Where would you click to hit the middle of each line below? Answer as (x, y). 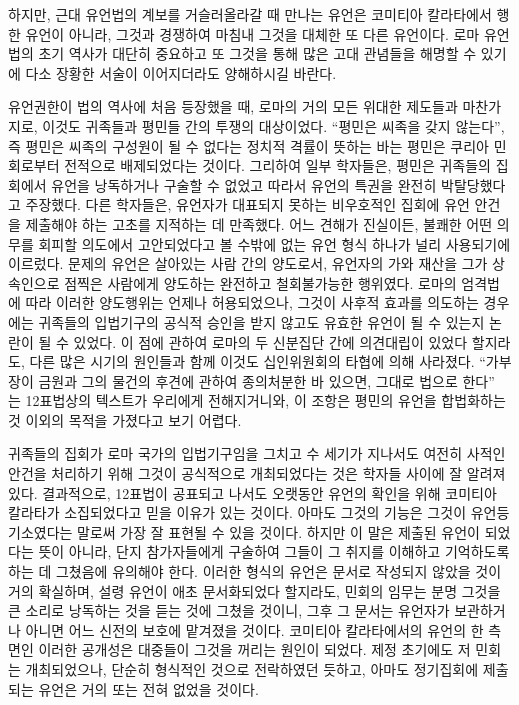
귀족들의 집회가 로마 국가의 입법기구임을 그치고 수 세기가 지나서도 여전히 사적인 (257, 453)
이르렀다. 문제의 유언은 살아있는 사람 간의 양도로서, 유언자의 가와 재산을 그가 (248, 263)
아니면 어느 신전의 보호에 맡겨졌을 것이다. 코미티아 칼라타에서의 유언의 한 (254, 629)
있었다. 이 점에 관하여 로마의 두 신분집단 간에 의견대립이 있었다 (270, 341)
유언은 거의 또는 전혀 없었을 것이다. (148, 688)
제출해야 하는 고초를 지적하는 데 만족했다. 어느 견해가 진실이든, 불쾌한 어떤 (259, 223)
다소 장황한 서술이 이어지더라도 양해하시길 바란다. (181, 72)
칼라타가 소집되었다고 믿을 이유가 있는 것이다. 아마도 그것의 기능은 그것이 (237, 512)
